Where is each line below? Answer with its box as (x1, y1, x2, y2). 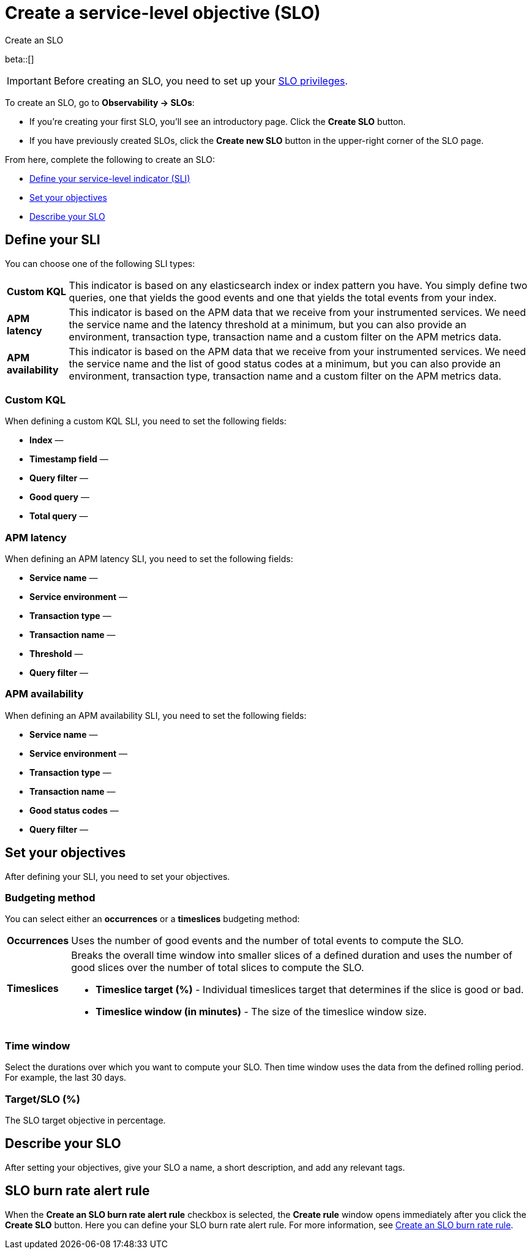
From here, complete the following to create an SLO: (5, 154, 215, 165)
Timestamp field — (29, 454, 108, 465)
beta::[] (5, 53, 34, 64)
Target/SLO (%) (5, 1092, 80, 1105)
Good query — (29, 492, 89, 503)
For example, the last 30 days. (5, 1072, 127, 1083)
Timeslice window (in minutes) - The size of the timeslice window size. (96, 1005, 427, 1018)
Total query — (29, 511, 88, 522)
